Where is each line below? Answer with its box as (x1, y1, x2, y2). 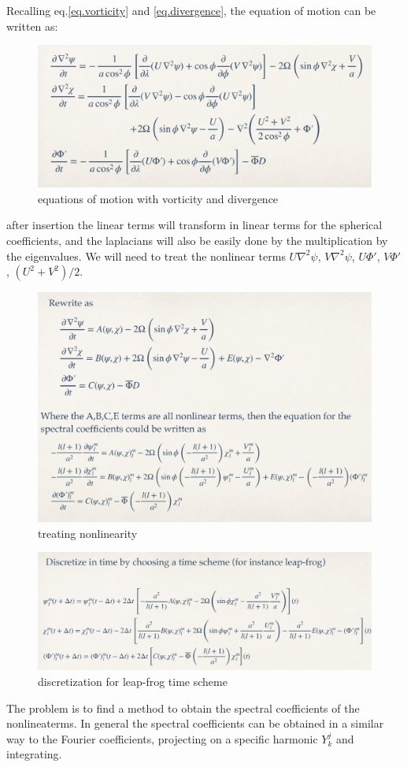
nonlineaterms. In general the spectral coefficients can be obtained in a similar (6, 715, 384, 732)
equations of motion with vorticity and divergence (38, 190, 279, 206)
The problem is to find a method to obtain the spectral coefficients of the (6, 699, 360, 716)
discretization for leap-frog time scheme (38, 673, 228, 690)
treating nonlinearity (38, 524, 138, 541)
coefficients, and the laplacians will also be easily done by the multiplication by (6, 232, 388, 248)
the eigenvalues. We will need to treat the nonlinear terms (6, 247, 286, 264)
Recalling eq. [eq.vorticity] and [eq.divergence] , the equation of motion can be (6, 2, 376, 18)
